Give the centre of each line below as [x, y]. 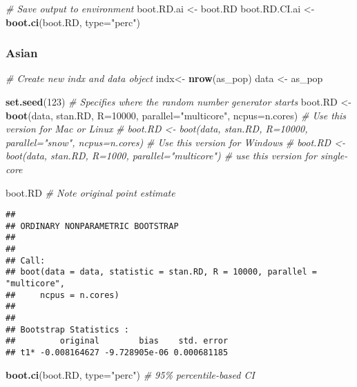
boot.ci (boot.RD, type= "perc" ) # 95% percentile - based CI [130, 374]
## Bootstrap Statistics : [67, 329]
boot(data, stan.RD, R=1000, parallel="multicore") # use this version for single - [177, 156]
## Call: [26, 260]
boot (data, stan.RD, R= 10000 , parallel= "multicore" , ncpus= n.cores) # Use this [176, 115]
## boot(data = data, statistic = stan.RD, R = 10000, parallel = [162, 272]
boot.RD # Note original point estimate [90, 192]
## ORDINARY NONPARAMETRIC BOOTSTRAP [92, 226]
